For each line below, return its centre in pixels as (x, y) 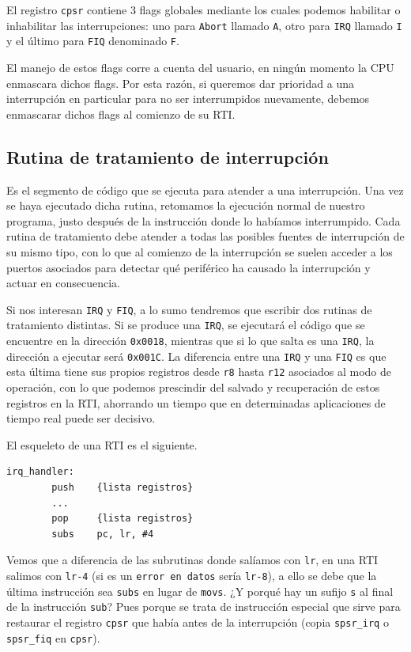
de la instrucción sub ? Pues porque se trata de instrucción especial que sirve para (204, 607)
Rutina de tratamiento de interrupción (168, 156)
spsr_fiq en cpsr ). (53, 637)
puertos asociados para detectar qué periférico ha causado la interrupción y (189, 267)
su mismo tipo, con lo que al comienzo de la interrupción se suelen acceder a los (200, 251)
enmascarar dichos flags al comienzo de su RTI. (121, 114)
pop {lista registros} (123, 519)
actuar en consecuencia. (63, 283)
